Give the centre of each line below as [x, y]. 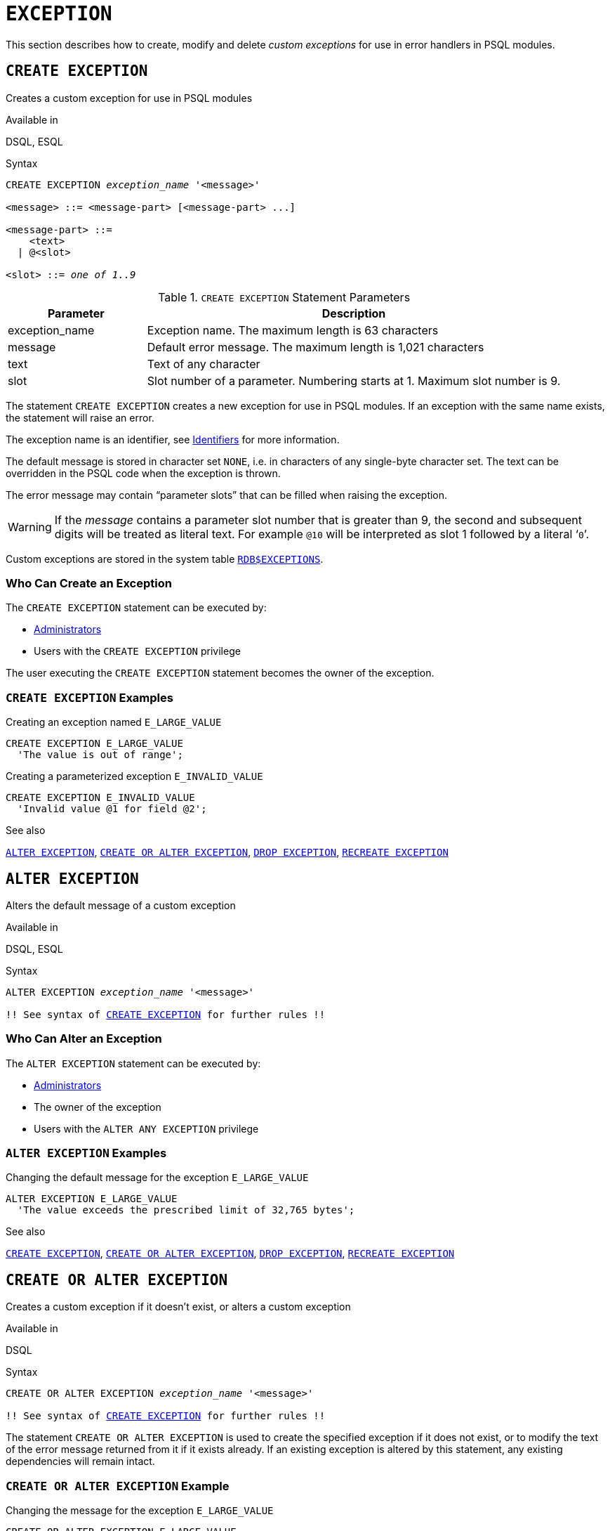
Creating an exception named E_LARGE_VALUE [114, 722]
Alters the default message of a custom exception [121, 905]
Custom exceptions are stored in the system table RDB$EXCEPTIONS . [165, 559]
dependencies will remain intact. [80, 1461]
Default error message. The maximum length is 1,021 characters [316, 347]
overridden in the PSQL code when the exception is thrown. [143, 473]
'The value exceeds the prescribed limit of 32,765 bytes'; [186, 1210]
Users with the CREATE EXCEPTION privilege [137, 651]
